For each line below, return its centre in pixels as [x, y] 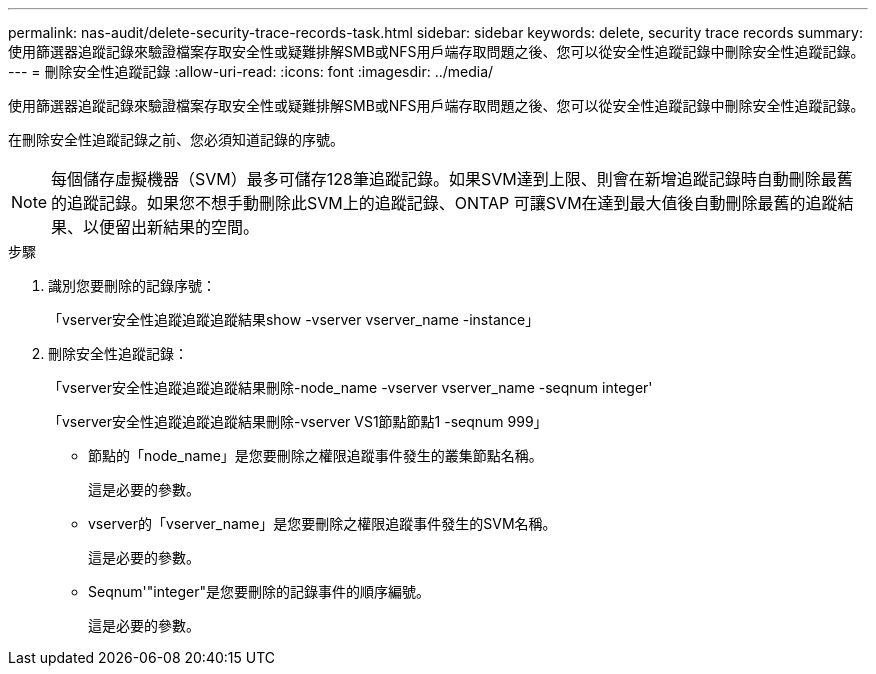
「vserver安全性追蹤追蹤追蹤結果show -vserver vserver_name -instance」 [294, 319]
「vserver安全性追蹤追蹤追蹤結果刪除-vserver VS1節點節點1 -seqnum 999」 [298, 421]
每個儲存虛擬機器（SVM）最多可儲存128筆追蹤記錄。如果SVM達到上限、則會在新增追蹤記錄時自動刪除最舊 [452, 179]
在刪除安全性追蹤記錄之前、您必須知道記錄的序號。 [176, 139]
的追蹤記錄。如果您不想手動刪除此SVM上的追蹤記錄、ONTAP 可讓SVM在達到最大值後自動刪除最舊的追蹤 [444, 203]
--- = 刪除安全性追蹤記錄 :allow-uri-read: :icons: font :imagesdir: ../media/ [251, 71]
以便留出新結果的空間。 [171, 227]
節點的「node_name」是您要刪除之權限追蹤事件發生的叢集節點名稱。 [315, 455]
